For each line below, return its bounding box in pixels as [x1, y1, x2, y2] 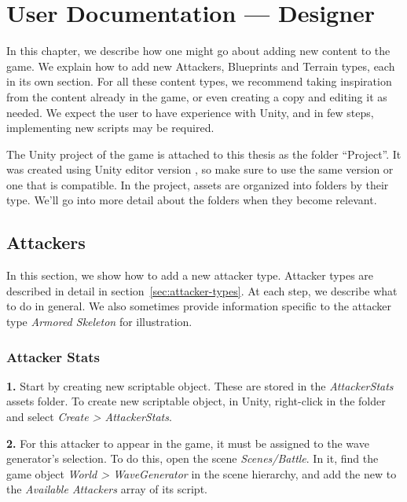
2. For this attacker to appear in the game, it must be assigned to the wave [6, 434, 369, 451]
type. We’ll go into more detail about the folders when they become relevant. [6, 192, 377, 208]
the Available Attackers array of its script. [6, 481, 207, 497]
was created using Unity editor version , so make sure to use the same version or [6, 161, 394, 178]
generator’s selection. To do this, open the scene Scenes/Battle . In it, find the [6, 450, 379, 467]
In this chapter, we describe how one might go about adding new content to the [6, 42, 390, 59]
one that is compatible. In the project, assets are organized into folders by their [6, 176, 389, 192]
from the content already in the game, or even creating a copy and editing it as [6, 88, 387, 104]
